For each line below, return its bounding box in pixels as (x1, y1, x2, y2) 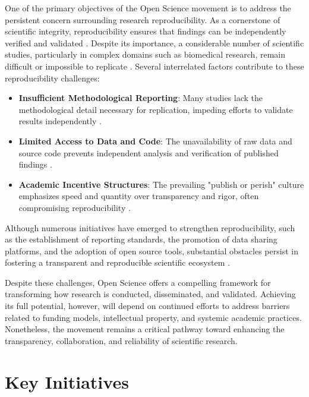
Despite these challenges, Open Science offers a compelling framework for (5, 276, 271, 288)
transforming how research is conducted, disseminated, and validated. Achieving (5, 288, 296, 300)
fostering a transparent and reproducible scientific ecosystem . (5, 256, 230, 269)
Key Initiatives (5, 369, 129, 393)
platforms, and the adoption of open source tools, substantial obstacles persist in (5, 244, 298, 257)
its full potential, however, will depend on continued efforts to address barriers (5, 300, 290, 312)
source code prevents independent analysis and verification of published (18, 146, 279, 159)
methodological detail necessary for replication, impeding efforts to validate (18, 103, 293, 115)
